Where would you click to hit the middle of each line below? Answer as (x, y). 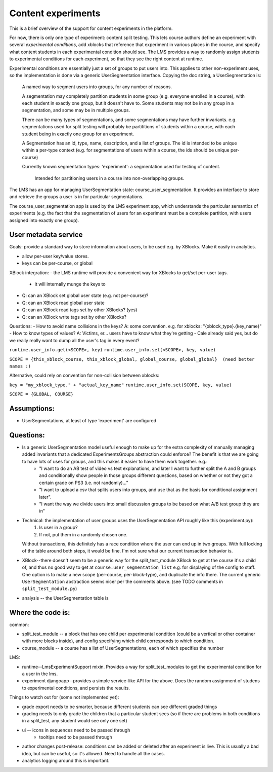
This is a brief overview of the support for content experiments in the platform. (91, 28)
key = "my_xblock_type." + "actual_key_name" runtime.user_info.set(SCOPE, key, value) (121, 385)
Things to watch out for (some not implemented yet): (64, 697)
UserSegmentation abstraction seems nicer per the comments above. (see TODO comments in (123, 581)
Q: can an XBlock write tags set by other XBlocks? (74, 317)
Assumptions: (32, 408)
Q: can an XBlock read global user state (63, 303)
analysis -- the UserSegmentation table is (65, 598)
